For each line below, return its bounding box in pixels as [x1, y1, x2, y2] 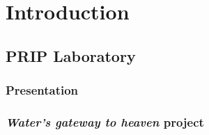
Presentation [6, 81, 79, 99]
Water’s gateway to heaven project [6, 113, 204, 130]
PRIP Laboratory [6, 45, 136, 66]
